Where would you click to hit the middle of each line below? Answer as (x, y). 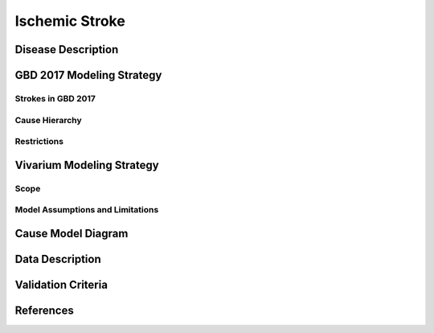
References (44, 310)
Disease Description (67, 49)
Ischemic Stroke (70, 21)
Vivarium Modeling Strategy (87, 165)
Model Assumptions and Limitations (87, 210)
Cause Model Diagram (72, 233)
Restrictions (39, 142)
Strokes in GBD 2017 (55, 98)
